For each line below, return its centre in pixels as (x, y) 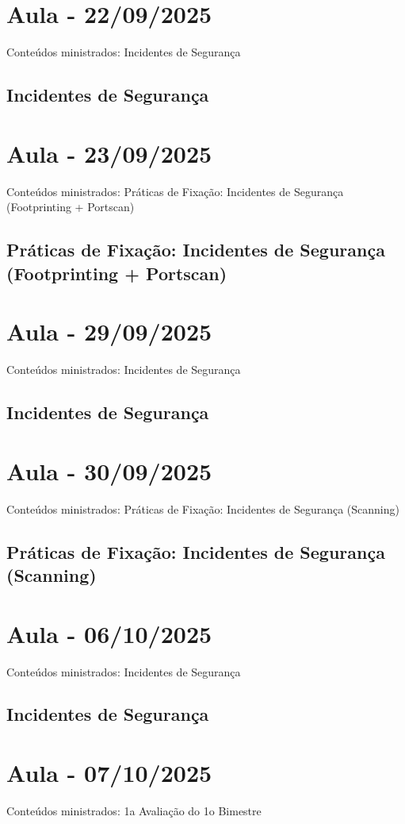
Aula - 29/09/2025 (109, 331)
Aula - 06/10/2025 (109, 633)
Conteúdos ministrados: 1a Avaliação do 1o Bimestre (134, 811)
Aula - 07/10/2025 (109, 773)
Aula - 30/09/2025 (109, 470)
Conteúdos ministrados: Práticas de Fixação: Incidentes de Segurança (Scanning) (203, 508)
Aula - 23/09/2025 (109, 153)
